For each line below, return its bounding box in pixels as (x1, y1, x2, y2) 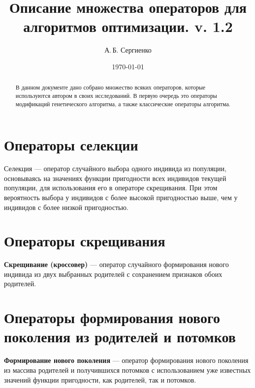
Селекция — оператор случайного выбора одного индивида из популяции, (4, 163, 226, 174)
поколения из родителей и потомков (4, 327, 236, 347)
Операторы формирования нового (4, 307, 220, 328)
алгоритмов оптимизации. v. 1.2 (23, 16, 233, 36)
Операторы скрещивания (4, 231, 165, 251)
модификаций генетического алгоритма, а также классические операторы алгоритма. (15, 99, 231, 108)
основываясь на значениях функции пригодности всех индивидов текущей (4, 173, 226, 183)
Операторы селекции (4, 135, 138, 155)
